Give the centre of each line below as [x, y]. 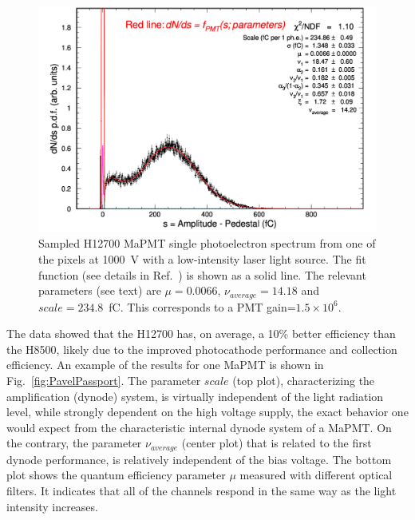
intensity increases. [52, 506]
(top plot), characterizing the [304, 380]
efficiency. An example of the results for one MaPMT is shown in [165, 365]
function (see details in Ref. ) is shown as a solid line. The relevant [202, 274]
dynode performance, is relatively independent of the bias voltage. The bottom [199, 459]
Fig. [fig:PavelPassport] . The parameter [104, 380]
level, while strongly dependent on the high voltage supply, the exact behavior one [207, 412]
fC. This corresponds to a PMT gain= [202, 306]
